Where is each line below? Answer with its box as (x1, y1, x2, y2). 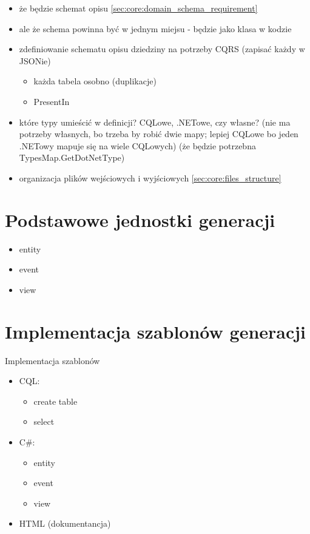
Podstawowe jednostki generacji (5, 207, 275, 232)
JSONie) (19, 54, 51, 67)
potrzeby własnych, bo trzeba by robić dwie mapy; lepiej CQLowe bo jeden (19, 127, 298, 140)
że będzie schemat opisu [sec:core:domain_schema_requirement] (19, 2, 258, 14)
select (33, 415, 55, 428)
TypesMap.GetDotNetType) (19, 151, 125, 164)
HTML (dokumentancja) (19, 517, 111, 530)
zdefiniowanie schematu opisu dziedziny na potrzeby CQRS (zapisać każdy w (19, 42, 305, 55)
